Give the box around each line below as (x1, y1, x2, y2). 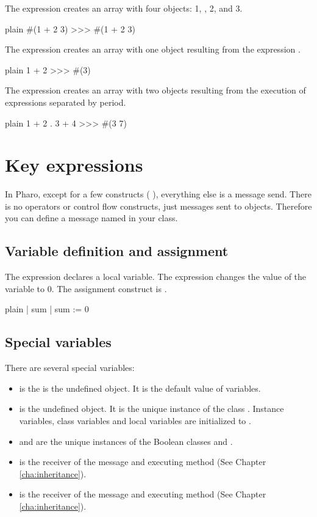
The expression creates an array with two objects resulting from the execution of (5, 84, 306, 97)
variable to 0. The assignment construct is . (5, 282, 167, 295)
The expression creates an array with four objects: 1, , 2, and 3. (5, 2, 243, 14)
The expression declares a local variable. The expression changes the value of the (5, 270, 307, 283)
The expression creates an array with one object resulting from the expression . (5, 43, 301, 56)
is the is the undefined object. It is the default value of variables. (19, 381, 261, 394)
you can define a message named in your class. (5, 211, 178, 224)
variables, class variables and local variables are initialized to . (19, 414, 251, 427)
